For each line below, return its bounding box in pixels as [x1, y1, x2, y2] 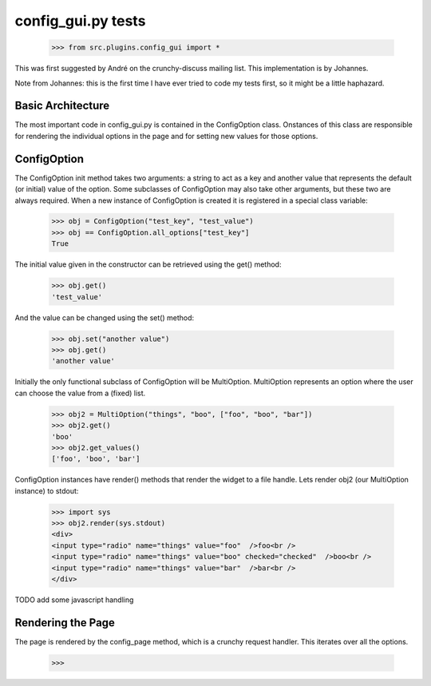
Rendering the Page [14, 616, 116, 629]
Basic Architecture [14, 99, 110, 113]
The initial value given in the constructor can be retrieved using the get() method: [14, 260, 282, 269]
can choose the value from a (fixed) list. [14, 388, 146, 398]
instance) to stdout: [14, 486, 79, 495]
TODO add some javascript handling [14, 595, 134, 605]
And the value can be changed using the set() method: [14, 312, 195, 323]
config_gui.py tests [14, 12, 146, 30]
